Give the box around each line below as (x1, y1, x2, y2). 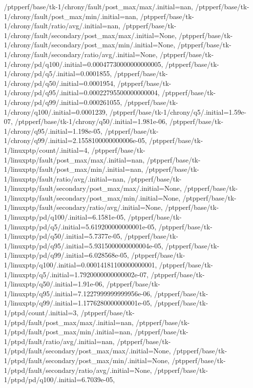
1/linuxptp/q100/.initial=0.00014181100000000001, (4, 260, 157, 270)
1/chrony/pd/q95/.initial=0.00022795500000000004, (4, 87, 160, 98)
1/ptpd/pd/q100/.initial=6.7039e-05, (4, 374, 115, 385)
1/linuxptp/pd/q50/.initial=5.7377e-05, (4, 231, 122, 241)
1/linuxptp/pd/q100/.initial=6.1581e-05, (4, 212, 126, 222)
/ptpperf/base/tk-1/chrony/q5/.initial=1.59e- (109, 106, 247, 117)
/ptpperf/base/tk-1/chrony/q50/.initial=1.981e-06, (15, 116, 168, 126)
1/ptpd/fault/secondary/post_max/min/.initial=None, (4, 355, 169, 365)
